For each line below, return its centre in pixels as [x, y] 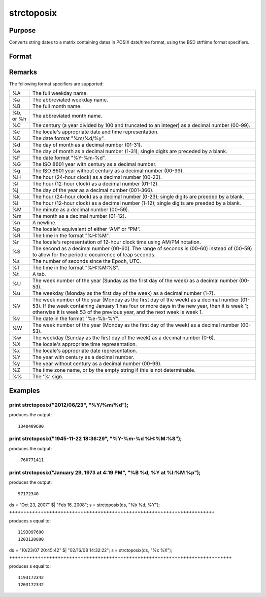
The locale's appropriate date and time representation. [95, 132]
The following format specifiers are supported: [56, 83]
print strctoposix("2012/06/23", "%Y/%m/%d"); [69, 405]
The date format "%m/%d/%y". [69, 138]
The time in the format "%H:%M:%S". [76, 268]
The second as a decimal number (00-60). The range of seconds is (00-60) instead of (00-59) [142, 248]
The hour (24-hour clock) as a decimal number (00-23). [97, 177]
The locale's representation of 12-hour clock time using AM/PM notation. [117, 242]
